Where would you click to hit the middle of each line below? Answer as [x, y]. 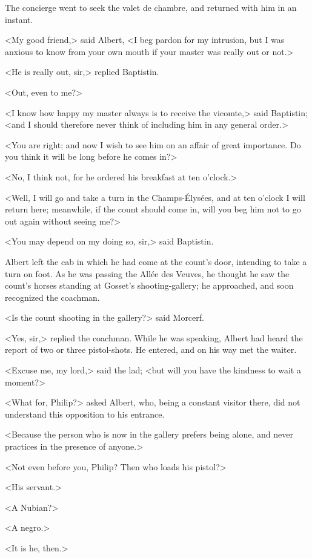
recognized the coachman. [52, 297]
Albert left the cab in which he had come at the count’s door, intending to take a [156, 261]
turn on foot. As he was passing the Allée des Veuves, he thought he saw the [147, 273]
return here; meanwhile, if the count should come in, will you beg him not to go [153, 209]
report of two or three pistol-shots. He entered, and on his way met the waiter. [151, 350]
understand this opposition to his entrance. [85, 414]
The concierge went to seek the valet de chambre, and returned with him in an [151, 7]
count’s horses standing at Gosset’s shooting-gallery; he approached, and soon [149, 285]
